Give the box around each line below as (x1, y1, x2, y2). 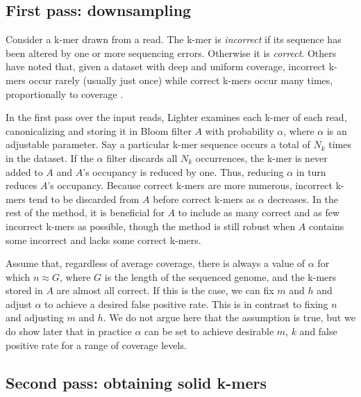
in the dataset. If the (6, 150, 94, 165)
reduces (6, 178, 37, 193)
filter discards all (106, 150, 178, 165)
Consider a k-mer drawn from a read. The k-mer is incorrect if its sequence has (6, 32, 342, 47)
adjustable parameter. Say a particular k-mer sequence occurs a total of (6, 137, 310, 152)
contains (309, 218, 344, 233)
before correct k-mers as (153, 191, 255, 206)
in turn (296, 164, 326, 179)
